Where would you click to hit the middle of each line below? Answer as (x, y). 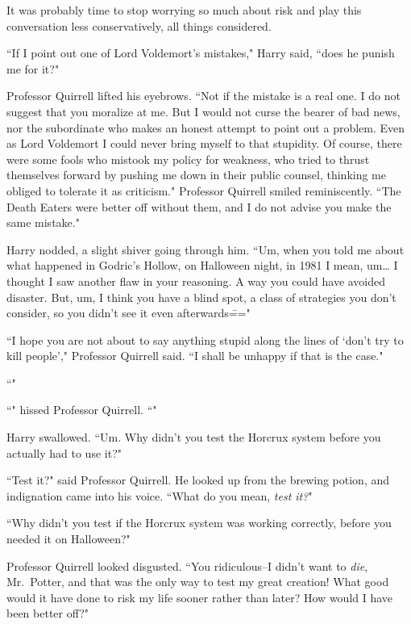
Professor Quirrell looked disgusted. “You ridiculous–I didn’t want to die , (187, 565)
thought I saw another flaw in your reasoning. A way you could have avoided (196, 281)
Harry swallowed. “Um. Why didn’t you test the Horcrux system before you (194, 437)
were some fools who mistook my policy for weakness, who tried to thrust (188, 159)
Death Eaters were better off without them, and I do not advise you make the (199, 206)
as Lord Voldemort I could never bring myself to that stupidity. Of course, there (204, 143)
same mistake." (43, 222)
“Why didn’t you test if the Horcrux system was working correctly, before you (199, 523)
